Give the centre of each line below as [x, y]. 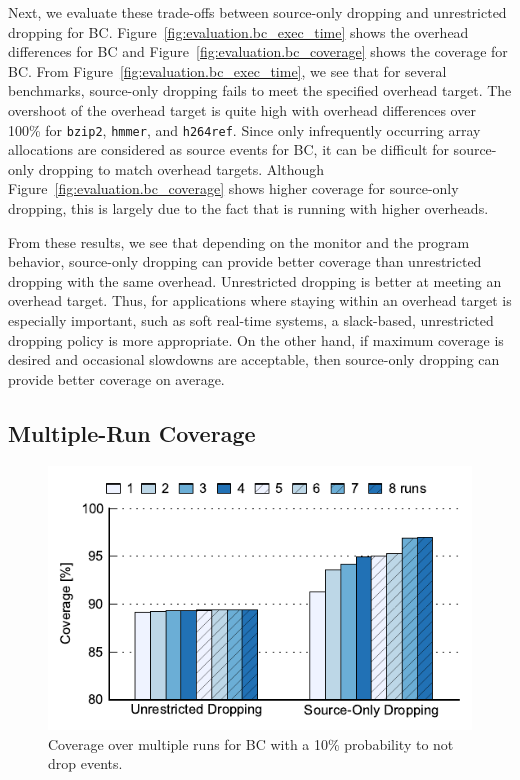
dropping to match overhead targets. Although [181, 168]
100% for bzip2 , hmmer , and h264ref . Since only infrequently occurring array [244, 129]
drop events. [85, 763]
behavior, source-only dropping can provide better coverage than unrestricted [245, 261]
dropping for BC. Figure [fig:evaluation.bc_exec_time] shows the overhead [238, 31]
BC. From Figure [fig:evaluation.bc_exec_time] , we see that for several [227, 70]
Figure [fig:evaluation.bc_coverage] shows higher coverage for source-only [233, 188]
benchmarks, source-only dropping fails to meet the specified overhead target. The [260, 90]
